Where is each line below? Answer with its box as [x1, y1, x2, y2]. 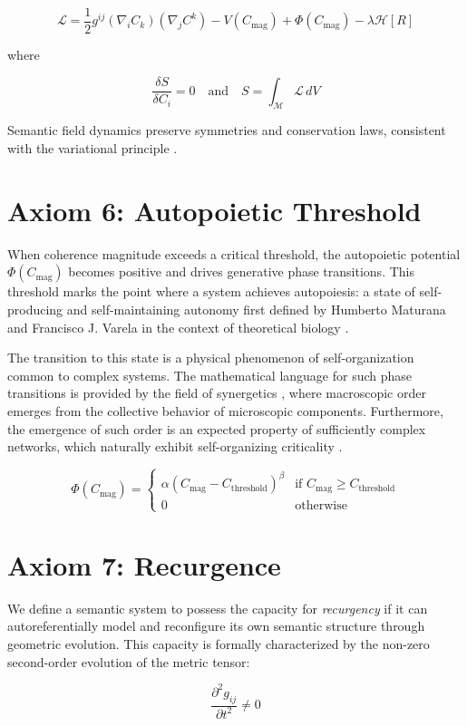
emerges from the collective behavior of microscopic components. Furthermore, [7, 401, 443, 420]
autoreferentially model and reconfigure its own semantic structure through [7, 616, 425, 635]
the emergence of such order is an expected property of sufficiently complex [7, 419, 426, 438]
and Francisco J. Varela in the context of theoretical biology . [7, 317, 349, 336]
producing [7, 299, 63, 318]
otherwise [295, 499, 347, 512]
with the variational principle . [7, 139, 178, 158]
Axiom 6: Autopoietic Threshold [7, 191, 422, 228]
